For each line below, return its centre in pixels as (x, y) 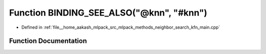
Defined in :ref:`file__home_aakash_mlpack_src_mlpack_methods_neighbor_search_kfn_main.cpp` (121, 27)
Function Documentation (48, 41)
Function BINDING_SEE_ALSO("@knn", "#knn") (108, 13)
